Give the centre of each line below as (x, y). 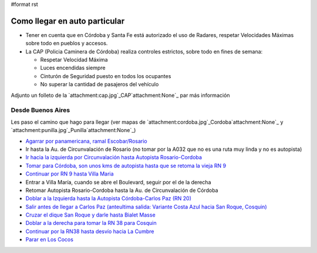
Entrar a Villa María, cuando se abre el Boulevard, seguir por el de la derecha (118, 182)
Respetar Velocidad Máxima (74, 60)
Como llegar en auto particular (68, 21)
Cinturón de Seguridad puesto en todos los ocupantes (106, 76)
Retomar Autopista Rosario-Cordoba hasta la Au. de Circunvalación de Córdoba (122, 190)
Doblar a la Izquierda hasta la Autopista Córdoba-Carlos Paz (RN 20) (109, 198)
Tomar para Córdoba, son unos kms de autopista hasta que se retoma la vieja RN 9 (126, 166)
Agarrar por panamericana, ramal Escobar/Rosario (86, 141)
